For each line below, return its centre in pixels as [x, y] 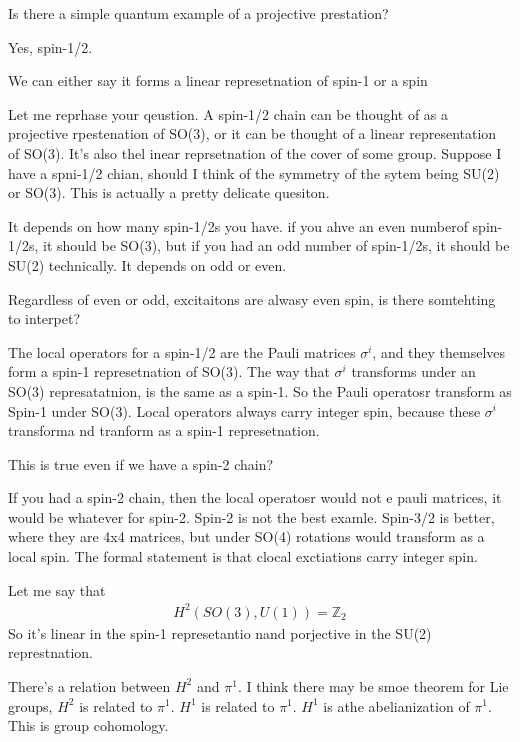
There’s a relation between [89, 685]
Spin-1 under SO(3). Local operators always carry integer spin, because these [244, 410]
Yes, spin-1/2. [50, 46]
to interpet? [44, 318]
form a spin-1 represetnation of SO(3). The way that [169, 371]
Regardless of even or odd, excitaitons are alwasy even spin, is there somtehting [252, 298]
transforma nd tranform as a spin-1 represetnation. [164, 430]
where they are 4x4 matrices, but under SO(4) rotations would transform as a [246, 536]
